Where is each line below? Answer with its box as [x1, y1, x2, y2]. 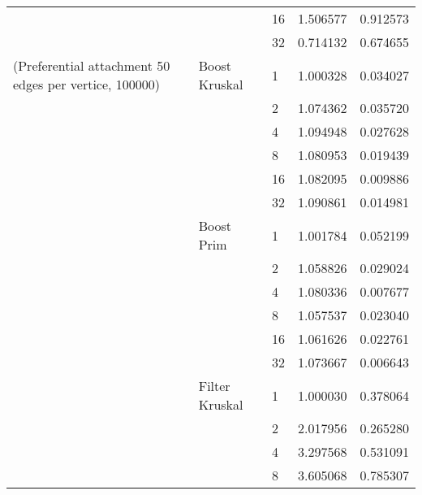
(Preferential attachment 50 [13, 56, 170, 75]
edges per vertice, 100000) [13, 75, 161, 93]
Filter [198, 376, 230, 395]
